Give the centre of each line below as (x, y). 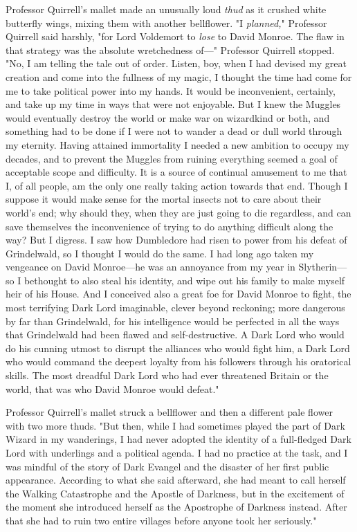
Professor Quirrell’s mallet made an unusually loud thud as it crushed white (166, 9)
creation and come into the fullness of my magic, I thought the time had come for (179, 76)
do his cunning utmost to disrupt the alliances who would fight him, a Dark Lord (178, 348)
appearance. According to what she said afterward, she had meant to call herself (176, 480)
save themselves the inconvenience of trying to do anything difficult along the (170, 226)
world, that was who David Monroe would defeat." (112, 388)
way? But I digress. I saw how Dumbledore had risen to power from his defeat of (176, 240)
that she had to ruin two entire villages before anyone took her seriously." (161, 520)
